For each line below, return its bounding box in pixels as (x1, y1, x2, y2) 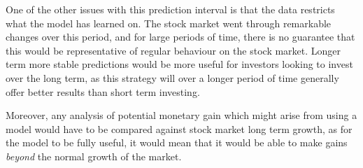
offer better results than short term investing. (6, 84, 200, 99)
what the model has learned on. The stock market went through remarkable (6, 15, 332, 30)
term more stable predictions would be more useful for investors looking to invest (6, 57, 353, 71)
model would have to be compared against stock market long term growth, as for (6, 121, 353, 136)
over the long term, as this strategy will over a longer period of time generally (6, 70, 339, 85)
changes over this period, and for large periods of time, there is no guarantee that (6, 29, 355, 44)
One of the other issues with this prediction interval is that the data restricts (6, 2, 335, 16)
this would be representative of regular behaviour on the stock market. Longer (6, 43, 341, 57)
